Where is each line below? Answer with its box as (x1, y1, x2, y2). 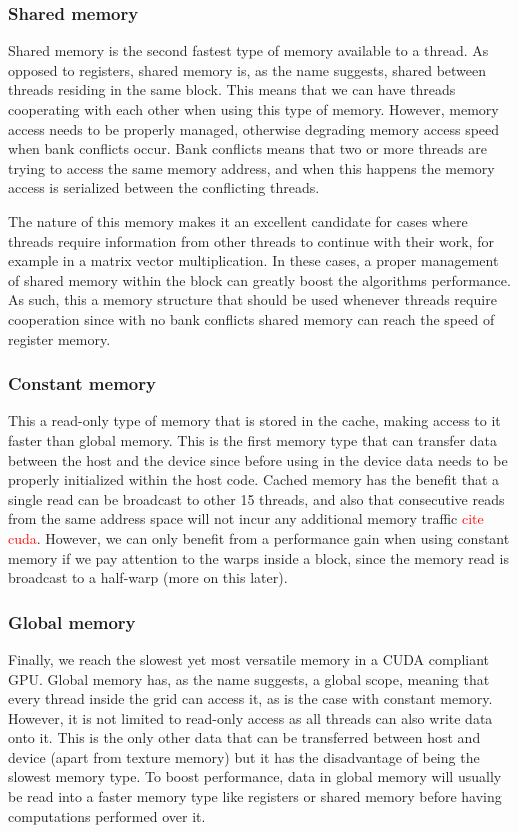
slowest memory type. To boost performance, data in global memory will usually (8, 766, 502, 787)
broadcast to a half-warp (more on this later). (8, 567, 288, 588)
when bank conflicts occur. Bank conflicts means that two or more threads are (8, 138, 487, 159)
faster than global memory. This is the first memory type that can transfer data (8, 429, 498, 450)
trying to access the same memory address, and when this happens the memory (8, 157, 495, 178)
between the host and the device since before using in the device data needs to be (8, 449, 508, 470)
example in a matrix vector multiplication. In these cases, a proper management (8, 250, 499, 271)
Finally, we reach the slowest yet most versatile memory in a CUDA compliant (8, 648, 490, 669)
